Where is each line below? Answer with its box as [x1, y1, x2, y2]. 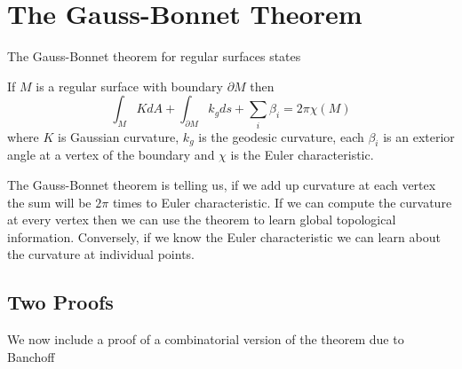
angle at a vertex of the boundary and [7, 145, 215, 164]
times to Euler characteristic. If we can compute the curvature [112, 192, 452, 211]
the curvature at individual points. [7, 245, 195, 263]
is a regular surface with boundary [36, 76, 223, 95]
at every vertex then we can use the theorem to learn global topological [7, 210, 396, 229]
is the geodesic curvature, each [198, 127, 364, 145]
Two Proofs [7, 288, 114, 316]
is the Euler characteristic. [230, 145, 374, 164]
